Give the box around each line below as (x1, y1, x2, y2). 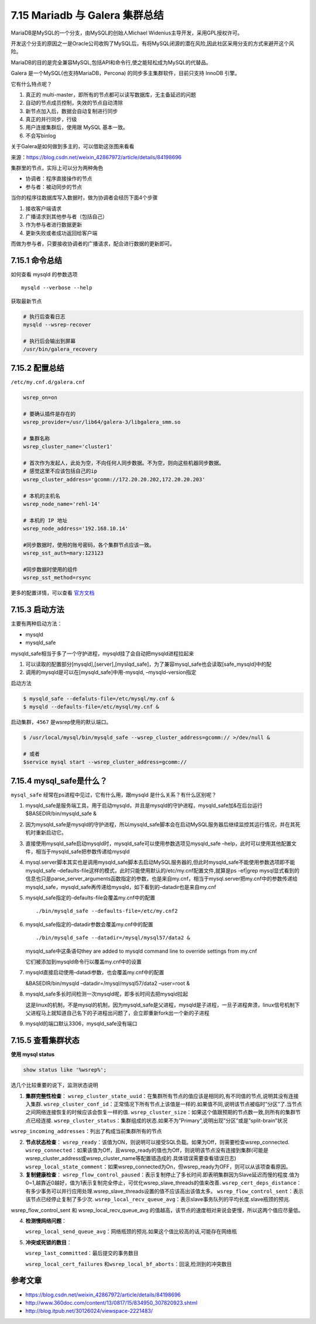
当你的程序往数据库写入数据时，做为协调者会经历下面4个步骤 (11, 194, 158, 201)
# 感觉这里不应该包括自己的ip (23, 468, 98, 474)
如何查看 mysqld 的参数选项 (11, 271, 78, 278)
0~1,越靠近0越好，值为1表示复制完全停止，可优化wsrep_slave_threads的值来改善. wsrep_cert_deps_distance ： (25, 1179, 302, 1186)
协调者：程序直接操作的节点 (25, 175, 92, 182)
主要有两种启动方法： (11, 620, 63, 627)
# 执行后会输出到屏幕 (23, 337, 76, 344)
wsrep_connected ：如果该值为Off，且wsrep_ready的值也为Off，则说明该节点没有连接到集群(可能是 (25, 1147, 269, 1154)
